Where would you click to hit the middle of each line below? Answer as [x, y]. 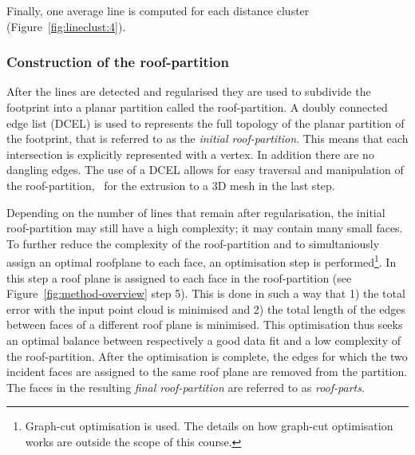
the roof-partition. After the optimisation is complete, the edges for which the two [207, 356]
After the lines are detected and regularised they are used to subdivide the [189, 91]
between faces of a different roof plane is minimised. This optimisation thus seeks [205, 324]
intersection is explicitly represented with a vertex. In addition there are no [190, 154]
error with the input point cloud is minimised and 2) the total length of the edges [206, 309]
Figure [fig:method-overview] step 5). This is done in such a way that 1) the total [206, 293]
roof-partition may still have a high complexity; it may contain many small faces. [205, 228]
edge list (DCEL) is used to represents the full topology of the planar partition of [206, 123]
